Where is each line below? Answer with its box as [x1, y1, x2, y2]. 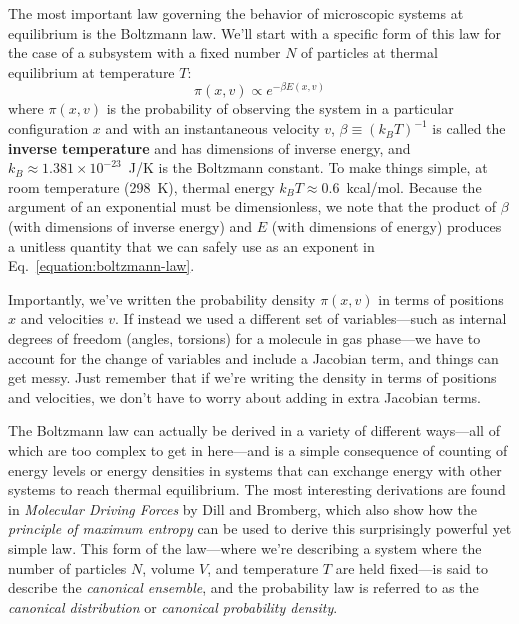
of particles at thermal [301, 42, 438, 63]
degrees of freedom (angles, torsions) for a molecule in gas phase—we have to [8, 327, 481, 348]
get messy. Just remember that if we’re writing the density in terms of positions [8, 367, 497, 388]
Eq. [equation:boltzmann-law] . [8, 255, 195, 276]
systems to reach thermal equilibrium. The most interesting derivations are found [8, 479, 506, 500]
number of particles [8, 557, 127, 578]
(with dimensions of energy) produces [271, 216, 502, 237]
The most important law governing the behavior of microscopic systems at [8, 3, 464, 23]
